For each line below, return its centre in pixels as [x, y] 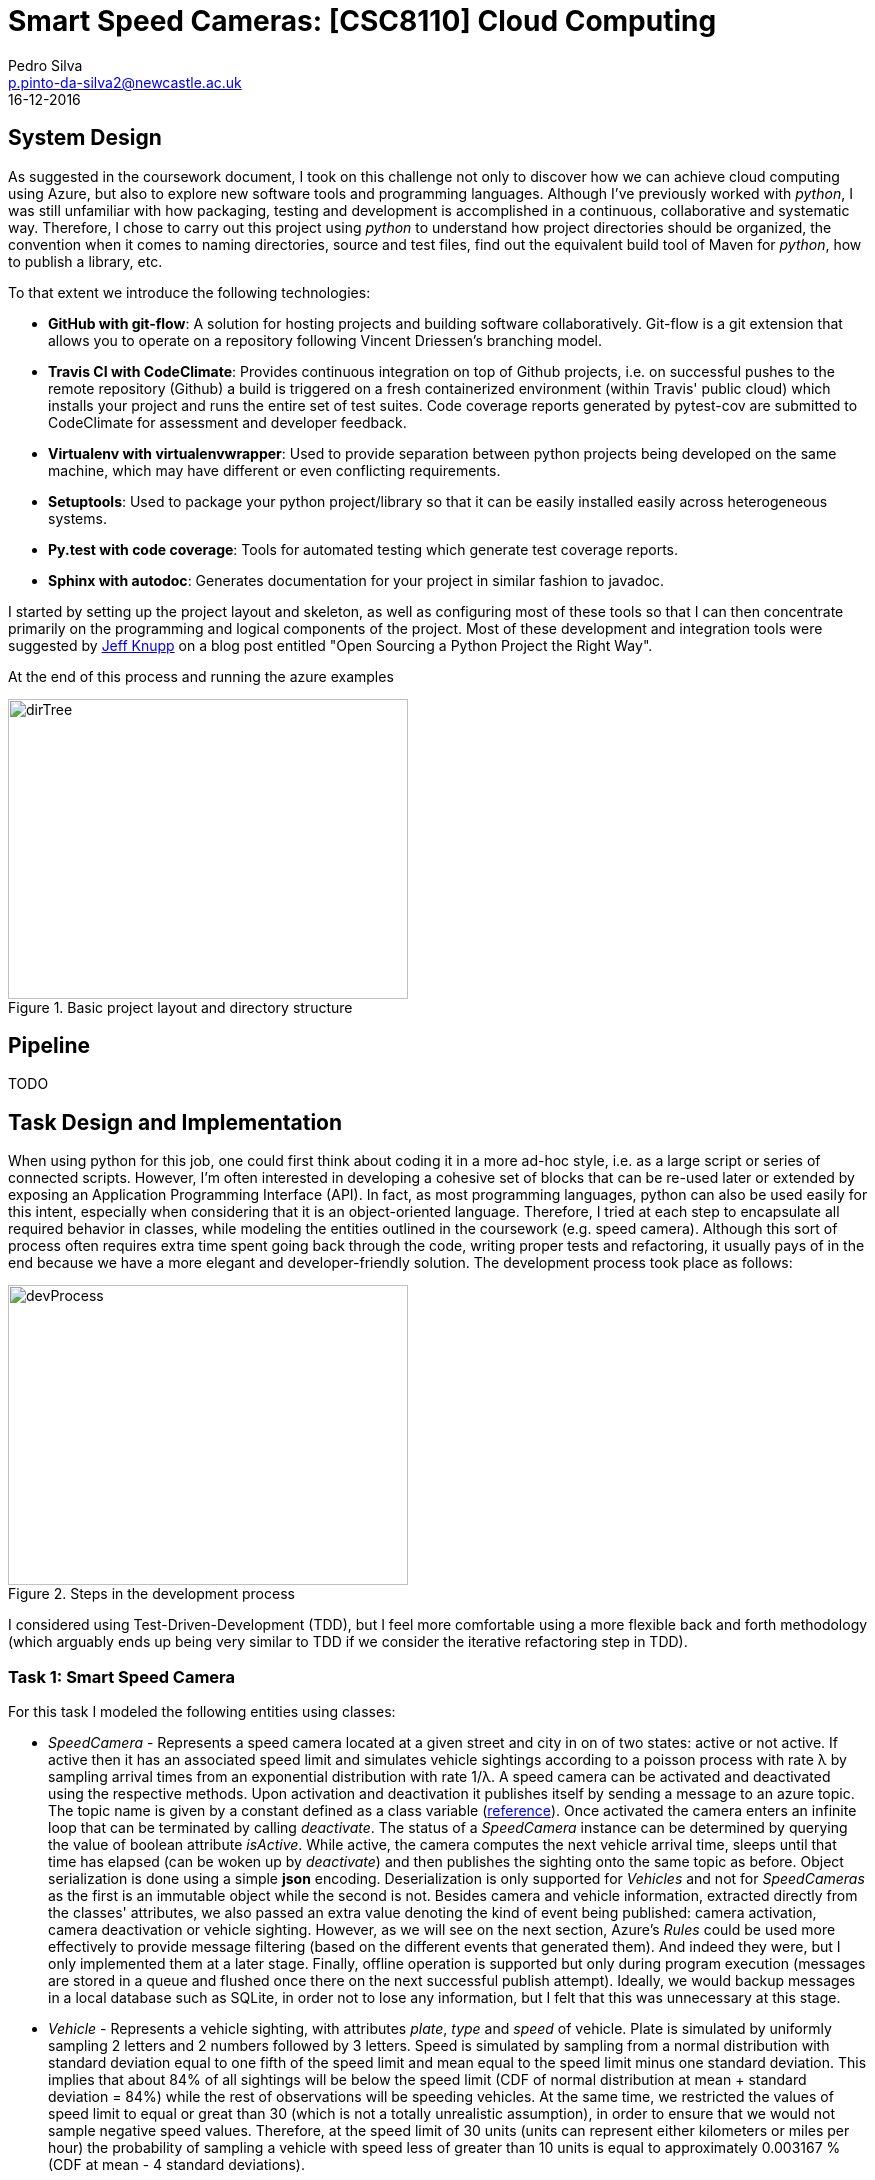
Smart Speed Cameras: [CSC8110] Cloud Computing [362, 21]
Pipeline [49, 1046]
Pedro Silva [45, 65]
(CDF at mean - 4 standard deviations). [176, 2165]
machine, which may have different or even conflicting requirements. [274, 470]
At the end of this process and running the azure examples [201, 676]
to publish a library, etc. [85, 261]
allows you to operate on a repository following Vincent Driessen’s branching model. [325, 340]
